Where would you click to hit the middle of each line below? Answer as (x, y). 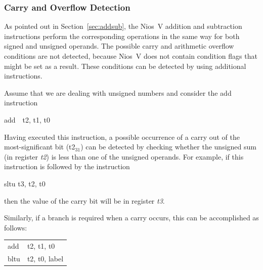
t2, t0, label (45, 258)
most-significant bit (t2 (40, 147)
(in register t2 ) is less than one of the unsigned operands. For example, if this (124, 156)
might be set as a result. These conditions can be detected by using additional (125, 66)
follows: (16, 227)
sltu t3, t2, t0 (25, 183)
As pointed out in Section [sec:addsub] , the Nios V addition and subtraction (123, 26)
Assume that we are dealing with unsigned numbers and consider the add (118, 92)
